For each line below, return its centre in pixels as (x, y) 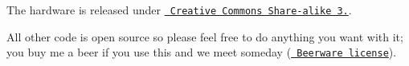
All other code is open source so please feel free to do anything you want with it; (205, 36)
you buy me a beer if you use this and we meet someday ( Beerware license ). (202, 52)
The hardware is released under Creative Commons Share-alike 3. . (179, 10)
